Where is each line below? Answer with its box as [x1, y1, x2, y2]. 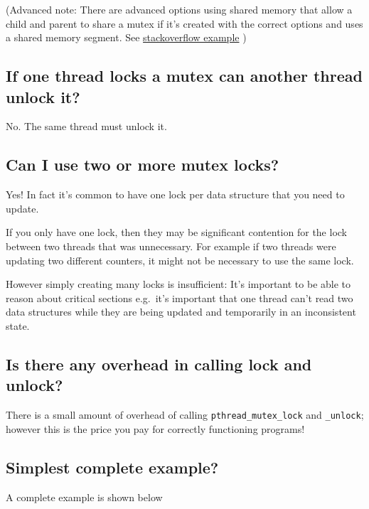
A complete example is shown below [6, 489, 163, 504]
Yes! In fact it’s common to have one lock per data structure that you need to [6, 187, 345, 202]
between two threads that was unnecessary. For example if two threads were [6, 238, 336, 253]
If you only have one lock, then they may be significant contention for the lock [6, 225, 348, 240]
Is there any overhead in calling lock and [6, 353, 312, 375]
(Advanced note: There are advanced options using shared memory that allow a [6, 2, 353, 16]
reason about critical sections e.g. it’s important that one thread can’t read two [6, 290, 353, 305]
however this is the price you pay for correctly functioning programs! [6, 421, 305, 436]
